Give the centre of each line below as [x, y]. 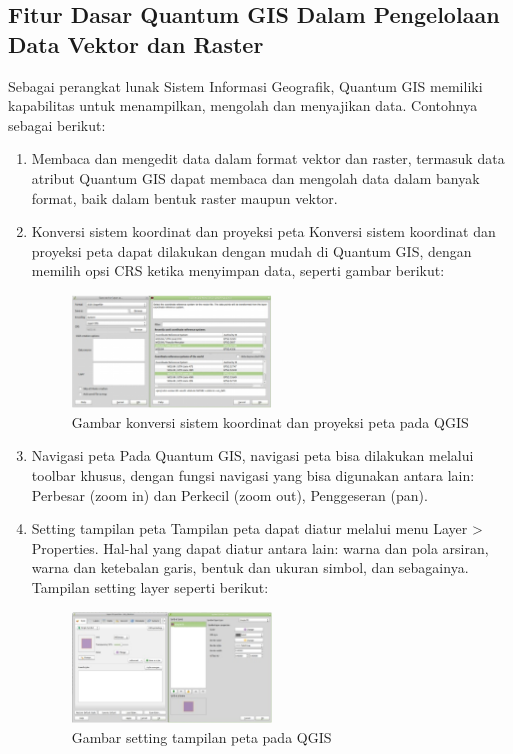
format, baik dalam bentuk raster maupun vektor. [184, 197]
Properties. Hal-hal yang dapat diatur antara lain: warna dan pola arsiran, [260, 547]
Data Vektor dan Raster [136, 43]
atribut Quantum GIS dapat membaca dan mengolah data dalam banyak [255, 177]
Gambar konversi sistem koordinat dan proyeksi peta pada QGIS [270, 421]
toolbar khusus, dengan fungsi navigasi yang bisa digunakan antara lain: [253, 474]
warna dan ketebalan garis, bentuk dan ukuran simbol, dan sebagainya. [250, 567]
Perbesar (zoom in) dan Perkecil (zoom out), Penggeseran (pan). [229, 494]
